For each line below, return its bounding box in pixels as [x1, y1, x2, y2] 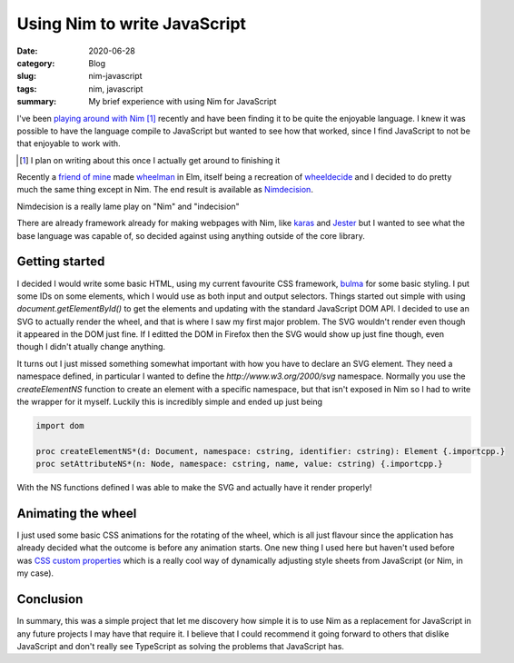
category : [16, 57, 55, 68]
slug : [16, 71, 36, 82]
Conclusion [16, 591, 84, 608]
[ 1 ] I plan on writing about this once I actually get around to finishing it [19, 154, 281, 165]
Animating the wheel [16, 506, 137, 521]
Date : [16, 45, 38, 56]
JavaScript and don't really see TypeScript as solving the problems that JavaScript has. [16, 640, 345, 651]
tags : [16, 83, 37, 94]
